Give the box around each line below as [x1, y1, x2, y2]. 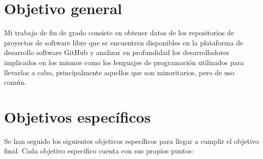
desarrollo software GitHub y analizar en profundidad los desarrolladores [4, 47, 229, 58]
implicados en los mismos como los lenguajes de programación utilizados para [4, 57, 244, 67]
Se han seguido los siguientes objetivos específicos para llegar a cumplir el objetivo [4, 135, 259, 146]
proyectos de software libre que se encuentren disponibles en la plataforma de [4, 37, 243, 47]
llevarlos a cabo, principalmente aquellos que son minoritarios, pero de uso [4, 67, 235, 77]
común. [4, 77, 26, 87]
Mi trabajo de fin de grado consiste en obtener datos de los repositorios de [4, 27, 234, 38]
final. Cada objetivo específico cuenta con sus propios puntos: [4, 145, 194, 156]
